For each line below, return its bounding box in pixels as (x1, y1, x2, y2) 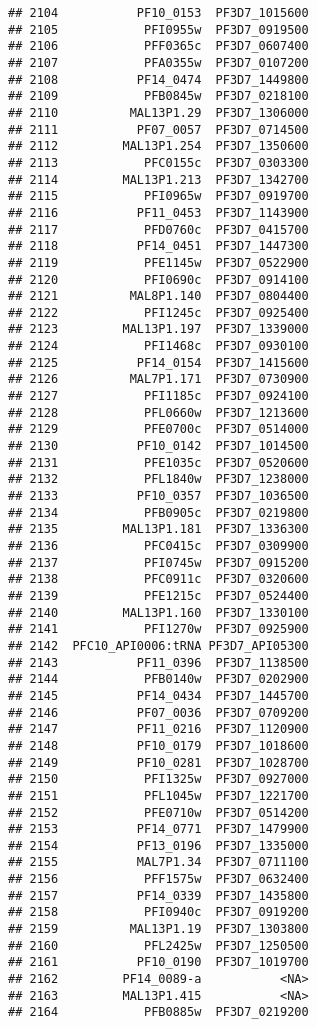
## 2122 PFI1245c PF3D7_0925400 (8, 305, 309, 320)
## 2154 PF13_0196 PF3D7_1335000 (8, 838, 309, 853)
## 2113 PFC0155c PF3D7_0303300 (8, 155, 309, 170)
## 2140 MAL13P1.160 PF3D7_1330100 (8, 605, 309, 620)
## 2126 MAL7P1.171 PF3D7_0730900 (8, 372, 309, 387)
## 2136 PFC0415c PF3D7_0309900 (8, 539, 309, 553)
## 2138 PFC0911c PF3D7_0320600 (8, 572, 309, 587)
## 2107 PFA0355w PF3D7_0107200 (8, 55, 309, 70)
